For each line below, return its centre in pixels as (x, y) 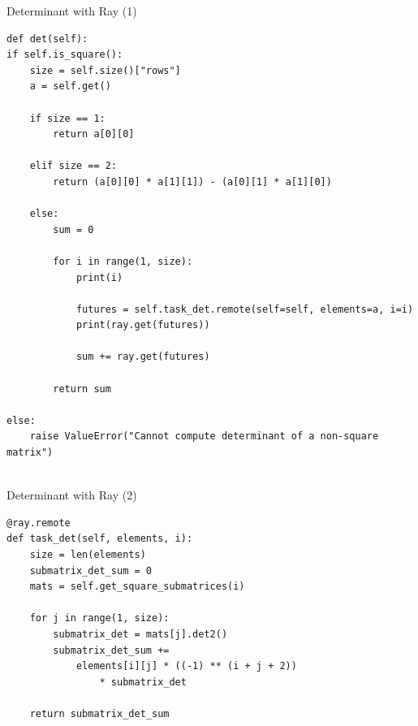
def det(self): (47, 39)
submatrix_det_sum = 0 (90, 570)
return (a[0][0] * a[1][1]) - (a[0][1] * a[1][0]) (192, 181)
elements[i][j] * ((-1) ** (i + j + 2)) (186, 666)
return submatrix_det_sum (99, 713)
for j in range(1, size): (99, 618)
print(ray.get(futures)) (143, 325)
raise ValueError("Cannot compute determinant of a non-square (204, 436)
